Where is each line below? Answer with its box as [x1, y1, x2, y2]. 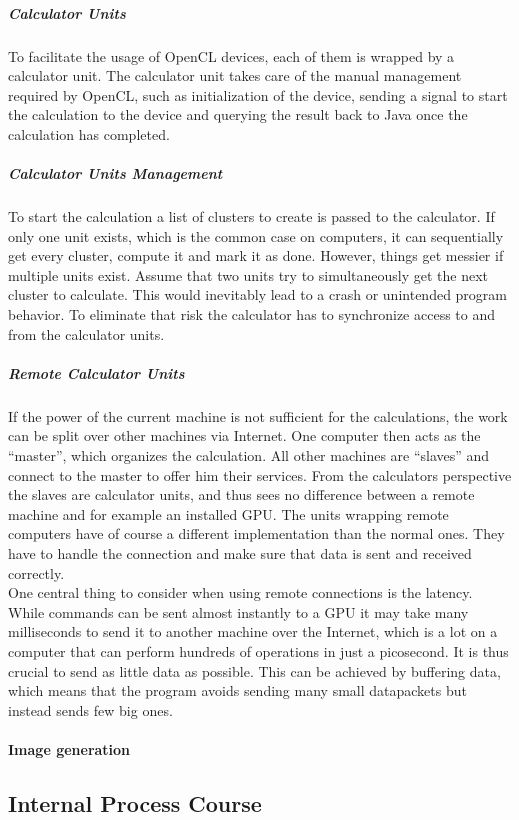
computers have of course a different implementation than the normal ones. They [8, 523, 505, 544]
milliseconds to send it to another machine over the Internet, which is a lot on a [8, 621, 498, 642]
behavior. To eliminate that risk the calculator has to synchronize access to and [8, 304, 496, 325]
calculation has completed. [8, 123, 170, 144]
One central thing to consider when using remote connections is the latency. [8, 582, 473, 603]
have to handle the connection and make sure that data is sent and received [8, 542, 472, 563]
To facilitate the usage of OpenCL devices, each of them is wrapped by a [8, 45, 455, 66]
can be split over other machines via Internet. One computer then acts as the [8, 425, 481, 446]
